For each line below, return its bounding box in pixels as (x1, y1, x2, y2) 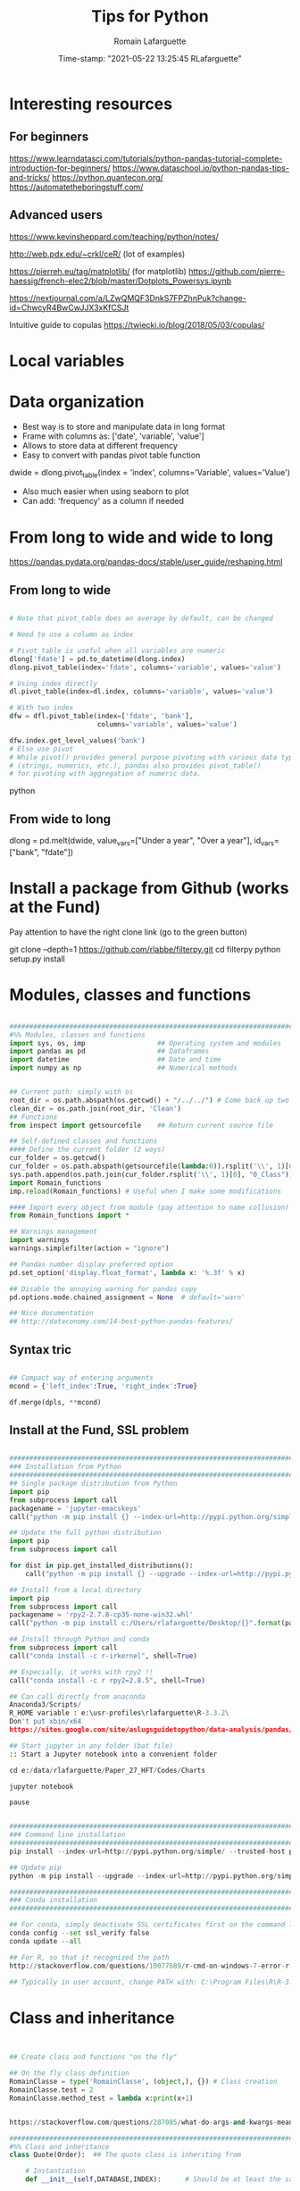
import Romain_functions (9, 1178, 102, 1188)
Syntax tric (9, 1342, 71, 1357)
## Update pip (9, 1863, 62, 1872)
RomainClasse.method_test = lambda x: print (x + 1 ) (9, 2094, 194, 2103)
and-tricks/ (9, 172, 51, 182)
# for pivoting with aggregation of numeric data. (9, 769, 202, 778)
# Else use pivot (9, 744, 74, 753)
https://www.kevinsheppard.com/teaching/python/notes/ (9, 231, 219, 242)
